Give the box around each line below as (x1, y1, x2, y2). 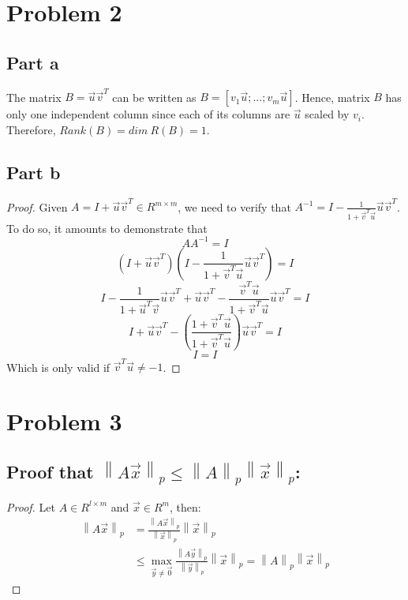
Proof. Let (6, 498, 55, 515)
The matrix (6, 88, 62, 105)
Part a (6, 50, 59, 74)
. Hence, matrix (294, 88, 370, 105)
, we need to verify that (178, 198, 291, 215)
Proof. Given (6, 198, 68, 215)
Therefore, (6, 121, 56, 137)
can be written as (112, 88, 197, 105)
